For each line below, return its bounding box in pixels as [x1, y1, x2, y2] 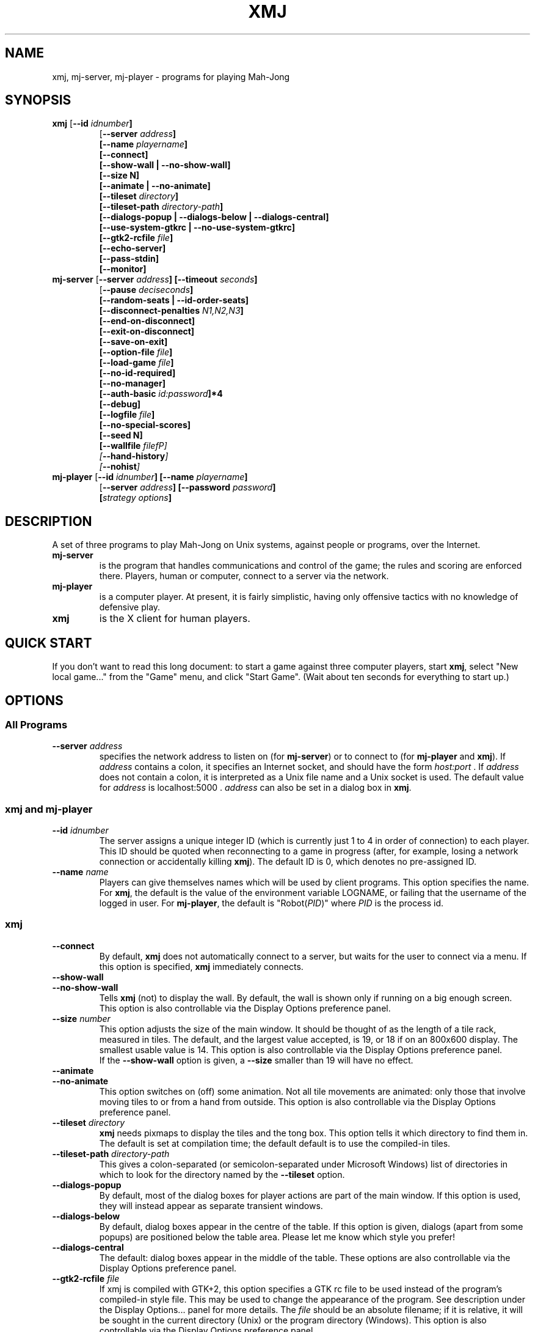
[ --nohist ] [99, 461, 140, 472]
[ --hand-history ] [99, 451, 169, 462]
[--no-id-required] [99, 368, 176, 379]
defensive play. [99, 602, 161, 613]
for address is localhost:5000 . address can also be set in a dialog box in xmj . [99, 782, 412, 793]
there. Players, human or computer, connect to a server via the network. [99, 571, 389, 582]
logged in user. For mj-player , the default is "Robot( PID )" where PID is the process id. [99, 898, 444, 909]
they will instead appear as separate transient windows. [99, 1200, 323, 1211]
